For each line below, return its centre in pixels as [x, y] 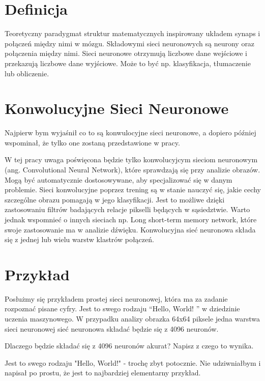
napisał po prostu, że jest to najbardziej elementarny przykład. [103, 373]
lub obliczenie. [27, 73]
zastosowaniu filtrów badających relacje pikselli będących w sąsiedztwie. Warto [127, 209]
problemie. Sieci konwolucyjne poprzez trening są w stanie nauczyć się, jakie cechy [133, 189]
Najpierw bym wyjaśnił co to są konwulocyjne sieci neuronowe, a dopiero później [130, 133]
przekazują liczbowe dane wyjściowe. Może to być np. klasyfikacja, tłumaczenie [128, 63]
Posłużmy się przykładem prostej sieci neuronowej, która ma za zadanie [116, 298]
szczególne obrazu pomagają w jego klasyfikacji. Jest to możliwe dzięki [115, 199]
